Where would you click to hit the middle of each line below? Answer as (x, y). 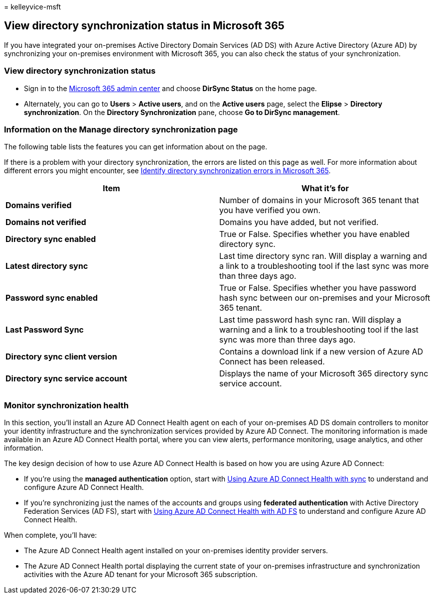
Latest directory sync (47, 266)
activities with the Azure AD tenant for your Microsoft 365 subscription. (141, 575)
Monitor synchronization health (67, 405)
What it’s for (325, 188)
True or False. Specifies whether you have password (318, 288)
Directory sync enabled (51, 239)
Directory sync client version (62, 357)
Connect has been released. (272, 362)
